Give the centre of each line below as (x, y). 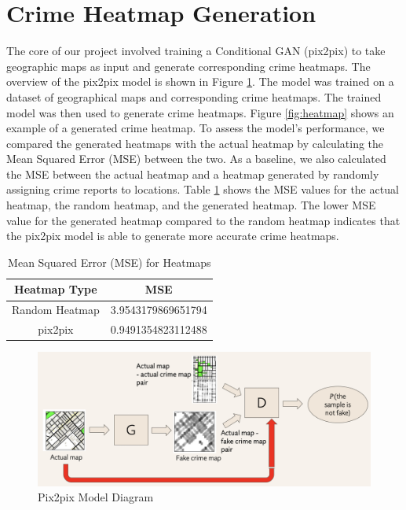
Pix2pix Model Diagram (96, 497)
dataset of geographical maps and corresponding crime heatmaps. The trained (194, 96)
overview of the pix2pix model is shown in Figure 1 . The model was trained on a (200, 81)
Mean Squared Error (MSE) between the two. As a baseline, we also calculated (196, 159)
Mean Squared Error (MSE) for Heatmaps (110, 262)
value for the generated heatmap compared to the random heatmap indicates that (203, 220)
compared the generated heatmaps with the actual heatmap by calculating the (195, 143)
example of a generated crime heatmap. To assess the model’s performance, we (196, 128)
